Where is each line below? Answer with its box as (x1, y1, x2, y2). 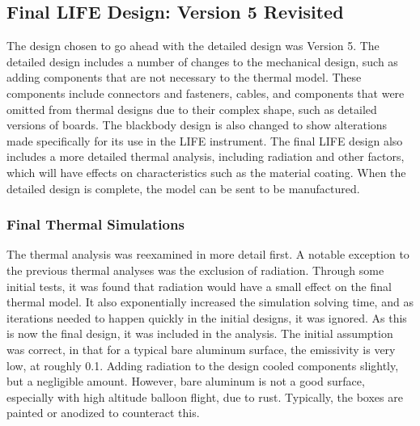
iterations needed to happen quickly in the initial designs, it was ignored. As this (6, 309, 407, 326)
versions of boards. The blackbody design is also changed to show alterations (6, 116, 388, 133)
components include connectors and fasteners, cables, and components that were (6, 84, 405, 101)
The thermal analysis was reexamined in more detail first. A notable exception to (6, 246, 409, 263)
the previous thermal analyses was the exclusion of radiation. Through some (6, 261, 384, 278)
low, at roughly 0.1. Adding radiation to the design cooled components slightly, (6, 356, 399, 373)
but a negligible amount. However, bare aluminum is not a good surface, (6, 373, 365, 390)
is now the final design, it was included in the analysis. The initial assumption (6, 325, 393, 342)
